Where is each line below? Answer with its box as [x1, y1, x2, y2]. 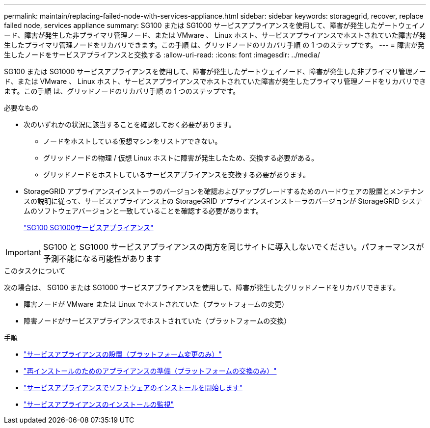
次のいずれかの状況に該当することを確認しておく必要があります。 [24, 120, 236, 129]
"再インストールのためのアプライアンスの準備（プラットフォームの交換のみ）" [24, 367, 277, 375]
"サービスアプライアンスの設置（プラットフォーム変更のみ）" [24, 350, 222, 358]
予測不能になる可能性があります [43, 254, 161, 264]
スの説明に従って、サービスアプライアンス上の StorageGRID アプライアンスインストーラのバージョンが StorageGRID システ [24, 197, 423, 205]
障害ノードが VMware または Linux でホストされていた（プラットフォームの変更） [24, 300, 289, 308]
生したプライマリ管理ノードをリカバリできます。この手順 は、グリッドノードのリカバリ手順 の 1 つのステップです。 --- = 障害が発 [4, 41, 425, 49]
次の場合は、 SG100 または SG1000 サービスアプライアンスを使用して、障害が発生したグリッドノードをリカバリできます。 [4, 283, 400, 292]
